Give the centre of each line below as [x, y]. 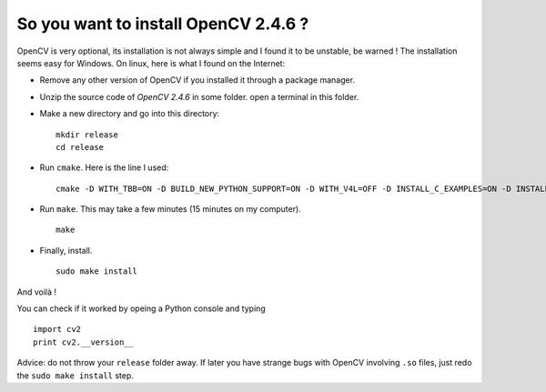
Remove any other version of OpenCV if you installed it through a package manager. [197, 80]
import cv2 [57, 329]
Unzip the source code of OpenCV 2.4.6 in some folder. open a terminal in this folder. [199, 96]
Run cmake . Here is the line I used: [104, 167]
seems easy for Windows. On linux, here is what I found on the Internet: [151, 63]
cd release [80, 147]
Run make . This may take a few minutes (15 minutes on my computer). [171, 209]
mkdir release [87, 135]
